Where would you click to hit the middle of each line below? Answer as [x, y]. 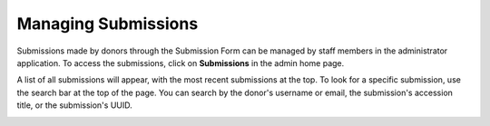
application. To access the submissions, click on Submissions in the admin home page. [181, 63]
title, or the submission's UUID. [75, 105]
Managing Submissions [108, 24]
